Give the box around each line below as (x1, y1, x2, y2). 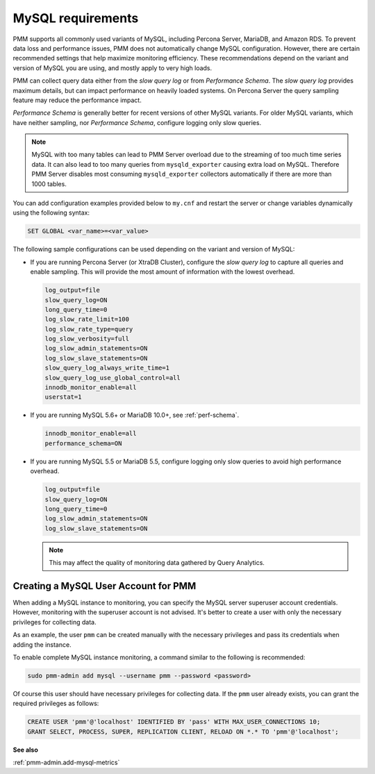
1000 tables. (31, 179, 67, 188)
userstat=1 (44, 393, 82, 401)
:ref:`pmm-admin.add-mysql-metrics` (12, 758, 120, 767)
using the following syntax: (12, 208, 90, 217)
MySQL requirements (12, 10, 139, 26)
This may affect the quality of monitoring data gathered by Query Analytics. (49, 559, 265, 567)
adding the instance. (12, 640, 72, 649)
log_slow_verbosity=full (44, 335, 130, 343)
